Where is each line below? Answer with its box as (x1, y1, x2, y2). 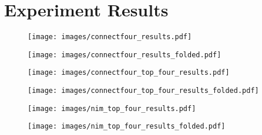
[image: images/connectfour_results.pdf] (28, 33, 192, 41)
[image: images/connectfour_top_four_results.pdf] (28, 68, 230, 77)
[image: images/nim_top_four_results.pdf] (28, 104, 196, 113)
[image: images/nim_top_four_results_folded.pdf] (28, 122, 226, 131)
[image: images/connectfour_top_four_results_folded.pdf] (28, 86, 259, 95)
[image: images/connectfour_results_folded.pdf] (28, 50, 221, 59)
